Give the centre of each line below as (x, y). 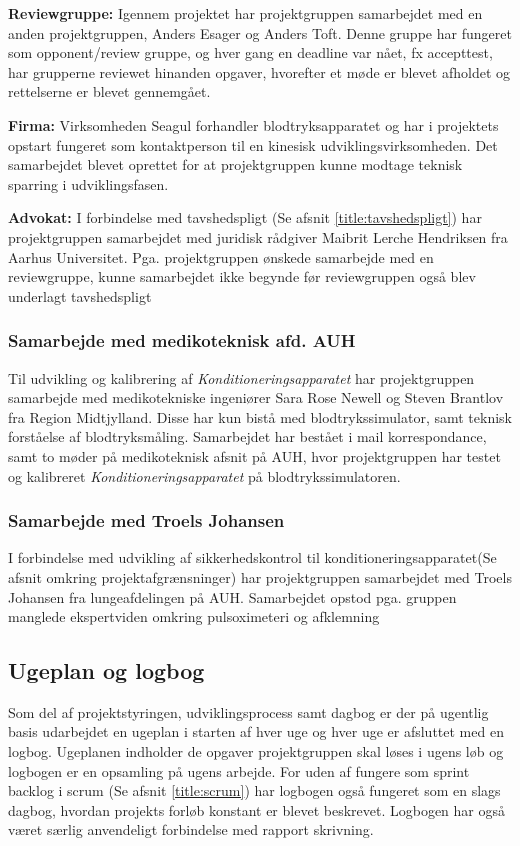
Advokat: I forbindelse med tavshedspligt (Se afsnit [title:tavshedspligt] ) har (245, 217)
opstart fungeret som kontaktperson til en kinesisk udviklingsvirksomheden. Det (253, 144)
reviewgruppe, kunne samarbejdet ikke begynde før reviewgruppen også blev (242, 276)
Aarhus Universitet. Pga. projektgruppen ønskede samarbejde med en (221, 256)
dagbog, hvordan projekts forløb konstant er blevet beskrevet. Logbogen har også (256, 809)
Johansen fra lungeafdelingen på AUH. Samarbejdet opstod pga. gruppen (232, 596)
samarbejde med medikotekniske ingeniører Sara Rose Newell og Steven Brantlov (256, 397)
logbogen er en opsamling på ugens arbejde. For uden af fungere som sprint (239, 770)
